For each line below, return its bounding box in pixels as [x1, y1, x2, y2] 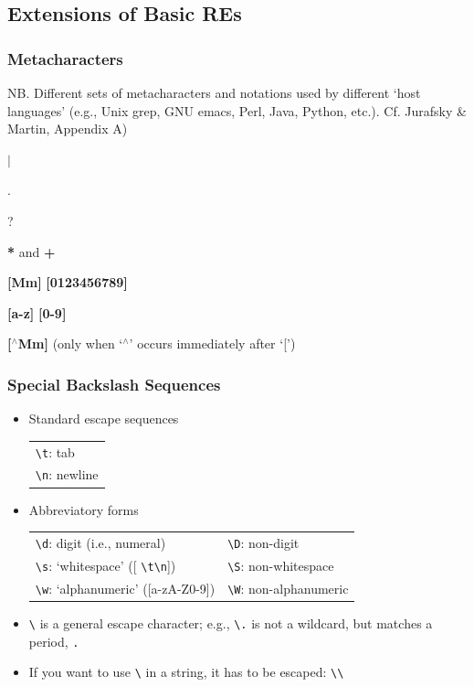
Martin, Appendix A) [7, 119, 128, 138]
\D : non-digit [227, 532, 300, 552]
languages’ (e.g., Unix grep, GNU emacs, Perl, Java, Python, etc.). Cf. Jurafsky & [7, 101, 467, 120]
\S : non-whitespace [227, 555, 334, 574]
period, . [28, 631, 79, 650]
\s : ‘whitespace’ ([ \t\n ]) [35, 555, 176, 574]
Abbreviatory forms [28, 499, 139, 519]
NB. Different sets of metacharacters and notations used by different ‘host [7, 83, 421, 102]
